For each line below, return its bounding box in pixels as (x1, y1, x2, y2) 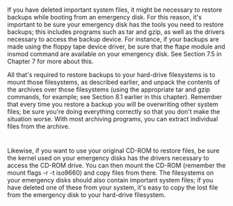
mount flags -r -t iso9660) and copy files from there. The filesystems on (7, 169, 214, 177)
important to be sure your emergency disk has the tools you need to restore (7, 20, 224, 29)
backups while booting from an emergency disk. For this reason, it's (7, 13, 202, 22)
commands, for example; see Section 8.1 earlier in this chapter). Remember (7, 93, 223, 101)
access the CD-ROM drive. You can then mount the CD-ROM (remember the (7, 162, 226, 170)
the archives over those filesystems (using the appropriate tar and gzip (7, 85, 211, 94)
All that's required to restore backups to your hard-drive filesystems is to (7, 71, 216, 79)
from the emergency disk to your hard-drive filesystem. (7, 191, 166, 199)
